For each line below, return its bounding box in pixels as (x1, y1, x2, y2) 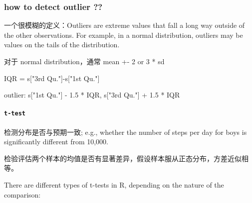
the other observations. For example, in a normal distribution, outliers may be (4, 29, 243, 40)
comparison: (4, 189, 41, 200)
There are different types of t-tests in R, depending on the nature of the (4, 180, 224, 190)
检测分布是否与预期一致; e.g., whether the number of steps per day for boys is (4, 126, 247, 137)
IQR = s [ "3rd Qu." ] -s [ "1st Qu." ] (4, 73, 100, 83)
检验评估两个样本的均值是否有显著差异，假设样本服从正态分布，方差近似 (4, 153, 242, 163)
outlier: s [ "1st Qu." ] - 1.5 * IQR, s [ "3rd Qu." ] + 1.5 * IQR (4, 90, 180, 100)
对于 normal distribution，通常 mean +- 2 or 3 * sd (4, 56, 165, 66)
